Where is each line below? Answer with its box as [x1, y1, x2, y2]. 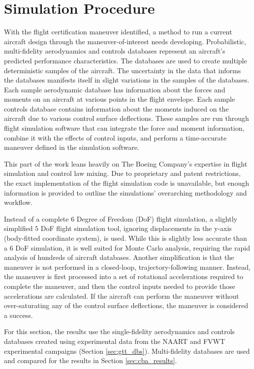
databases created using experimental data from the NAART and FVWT [4, 336, 225, 346]
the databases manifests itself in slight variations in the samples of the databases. [4, 75, 250, 85]
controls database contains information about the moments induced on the [4, 103, 229, 114]
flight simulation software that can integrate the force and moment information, [4, 123, 245, 133]
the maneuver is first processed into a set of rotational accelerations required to [4, 271, 244, 282]
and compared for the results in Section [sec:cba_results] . [4, 355, 177, 366]
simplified [4, 223, 33, 233]
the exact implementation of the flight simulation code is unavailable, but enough [4, 178, 249, 188]
